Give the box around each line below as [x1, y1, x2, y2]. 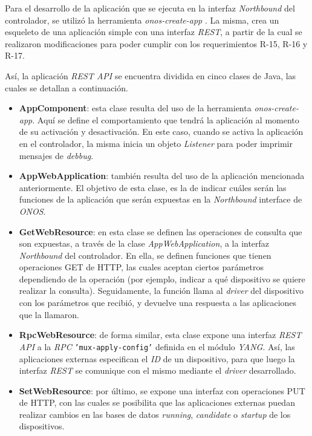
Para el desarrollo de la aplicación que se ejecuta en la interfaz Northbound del [5, 2, 295, 14]
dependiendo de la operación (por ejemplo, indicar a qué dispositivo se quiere [19, 272, 305, 285]
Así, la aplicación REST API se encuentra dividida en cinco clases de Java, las [5, 69, 296, 82]
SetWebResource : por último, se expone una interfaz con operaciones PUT [19, 384, 305, 397]
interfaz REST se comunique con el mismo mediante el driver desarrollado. [19, 364, 296, 377]
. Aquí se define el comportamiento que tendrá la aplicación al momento [32, 113, 299, 126]
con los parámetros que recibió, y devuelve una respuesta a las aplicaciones [19, 296, 297, 309]
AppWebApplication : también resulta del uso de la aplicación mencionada [19, 169, 305, 182]
